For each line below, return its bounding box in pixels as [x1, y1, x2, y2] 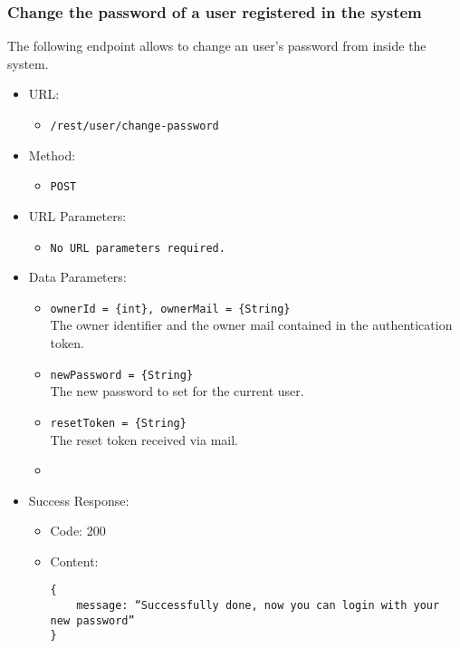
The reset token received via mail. [50, 430, 238, 449]
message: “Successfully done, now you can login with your [76, 599, 440, 613]
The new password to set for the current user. [50, 382, 304, 401]
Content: [50, 551, 99, 570]
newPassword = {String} [50, 368, 194, 382]
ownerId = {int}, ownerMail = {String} [50, 302, 291, 315]
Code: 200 [50, 521, 106, 540]
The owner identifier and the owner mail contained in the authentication [50, 315, 453, 334]
